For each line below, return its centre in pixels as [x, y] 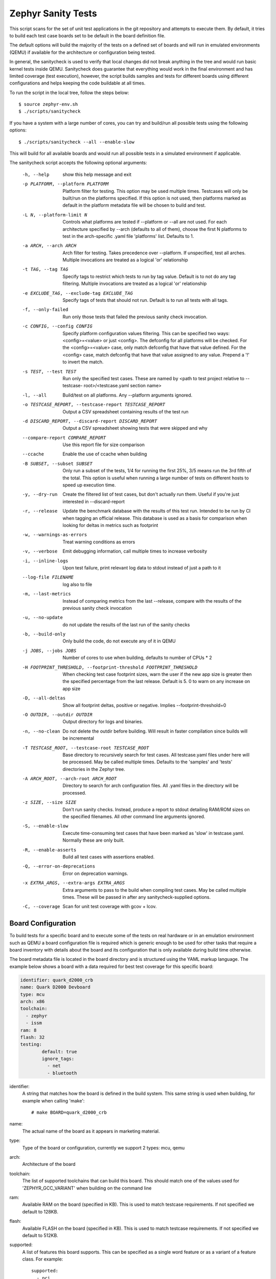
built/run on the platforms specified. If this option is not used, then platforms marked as [154, 198]
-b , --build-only [44, 634]
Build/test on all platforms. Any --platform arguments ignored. [128, 395]
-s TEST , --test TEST [49, 371]
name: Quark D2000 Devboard [55, 987]
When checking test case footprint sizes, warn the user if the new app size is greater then [157, 674]
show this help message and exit [97, 174]
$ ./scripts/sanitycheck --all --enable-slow [77, 142]
